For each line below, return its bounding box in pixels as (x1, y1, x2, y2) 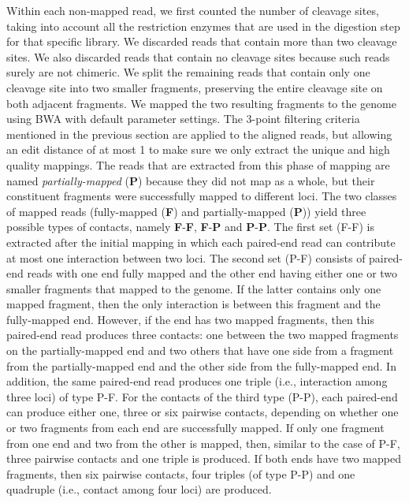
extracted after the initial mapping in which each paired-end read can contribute (6, 233, 396, 250)
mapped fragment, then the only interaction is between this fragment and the (6, 296, 381, 312)
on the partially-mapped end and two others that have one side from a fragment (6, 342, 394, 359)
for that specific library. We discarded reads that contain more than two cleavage (6, 33, 397, 50)
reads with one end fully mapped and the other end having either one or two (27, 265, 398, 281)
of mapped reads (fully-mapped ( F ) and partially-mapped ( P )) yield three (6, 203, 366, 219)
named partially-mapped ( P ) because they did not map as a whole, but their (6, 172, 375, 188)
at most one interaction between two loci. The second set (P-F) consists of (6, 249, 366, 266)
